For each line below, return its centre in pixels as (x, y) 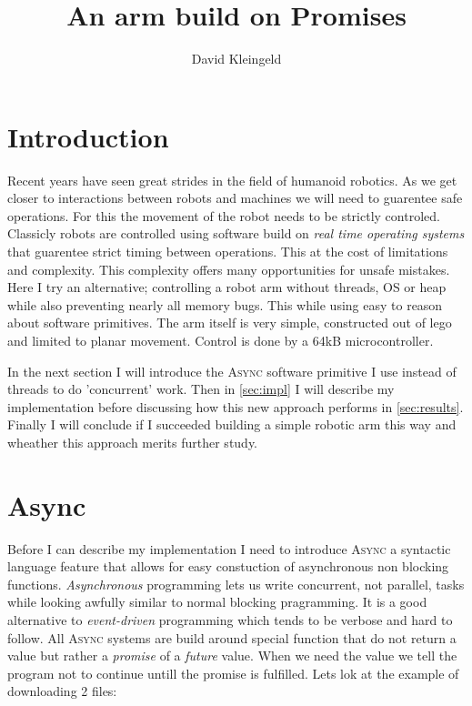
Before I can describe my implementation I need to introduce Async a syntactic (229, 548)
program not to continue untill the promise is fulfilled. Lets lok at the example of (233, 673)
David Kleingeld (236, 59)
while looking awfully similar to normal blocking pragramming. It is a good (217, 602)
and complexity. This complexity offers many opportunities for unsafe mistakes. (229, 269)
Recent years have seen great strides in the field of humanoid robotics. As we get (232, 180)
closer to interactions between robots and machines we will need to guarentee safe (235, 198)
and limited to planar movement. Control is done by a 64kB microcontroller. (221, 340)
